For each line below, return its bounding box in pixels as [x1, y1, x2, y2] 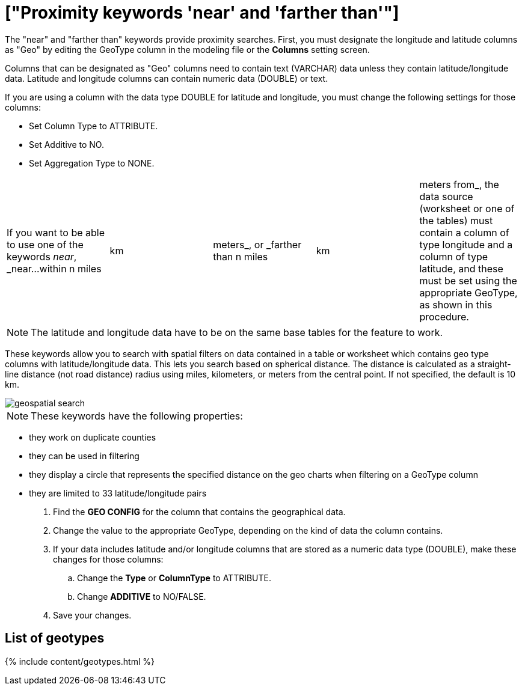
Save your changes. [53, 609, 132, 620]
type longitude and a [419, 238, 513, 251]
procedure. [419, 310, 469, 323]
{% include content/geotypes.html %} [5, 656, 155, 667]
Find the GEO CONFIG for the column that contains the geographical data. [53, 506, 346, 517]
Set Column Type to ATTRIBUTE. [29, 120, 158, 131]
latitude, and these [419, 262, 503, 275]
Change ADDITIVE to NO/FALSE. [77, 591, 206, 602]
